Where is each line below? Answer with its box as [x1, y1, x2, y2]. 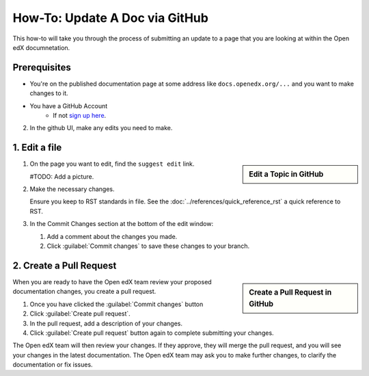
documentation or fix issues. [12, 360, 93, 369]
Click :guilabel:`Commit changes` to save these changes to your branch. [46, 242, 249, 250]
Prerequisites [12, 62, 71, 73]
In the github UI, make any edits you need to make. [29, 124, 173, 132]
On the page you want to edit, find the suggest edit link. [29, 160, 195, 168]
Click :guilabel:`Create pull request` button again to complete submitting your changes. [29, 329, 274, 337]
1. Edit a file [12, 142, 62, 153]
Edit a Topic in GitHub [249, 170, 324, 179]
